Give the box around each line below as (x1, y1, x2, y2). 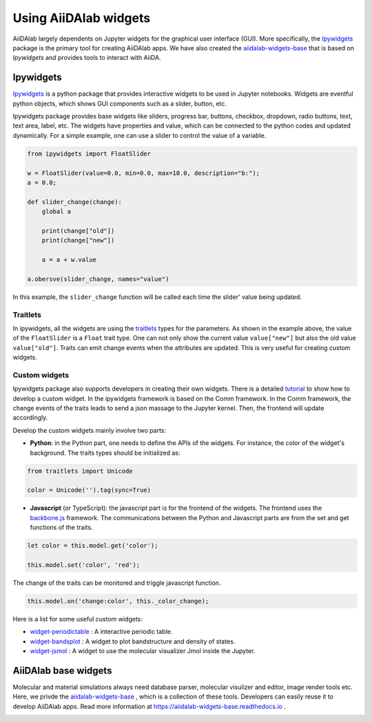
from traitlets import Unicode (27, 467, 134, 475)
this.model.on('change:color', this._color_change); (27, 597, 209, 605)
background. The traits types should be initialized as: (30, 448, 180, 457)
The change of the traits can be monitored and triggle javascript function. (12, 579, 221, 587)
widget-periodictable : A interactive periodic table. (30, 628, 173, 636)
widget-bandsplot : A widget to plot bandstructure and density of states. (30, 637, 236, 646)
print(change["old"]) (41, 227, 115, 234)
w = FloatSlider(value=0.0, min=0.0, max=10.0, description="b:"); (27, 169, 260, 177)
